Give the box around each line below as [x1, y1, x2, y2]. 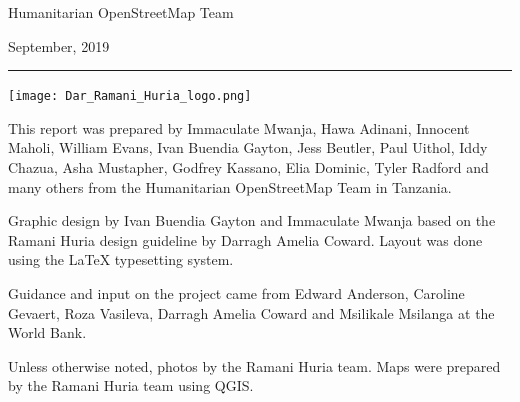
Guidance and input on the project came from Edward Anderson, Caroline [8, 283, 465, 303]
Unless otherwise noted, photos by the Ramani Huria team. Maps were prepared [8, 355, 501, 376]
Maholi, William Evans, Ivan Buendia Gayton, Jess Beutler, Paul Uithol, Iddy [8, 137, 488, 158]
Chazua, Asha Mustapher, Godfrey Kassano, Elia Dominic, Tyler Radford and [8, 157, 489, 178]
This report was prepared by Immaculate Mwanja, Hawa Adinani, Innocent [8, 117, 470, 138]
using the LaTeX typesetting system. [8, 249, 234, 270]
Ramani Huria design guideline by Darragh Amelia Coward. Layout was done [8, 229, 483, 250]
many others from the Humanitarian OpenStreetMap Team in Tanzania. [8, 176, 452, 197]
